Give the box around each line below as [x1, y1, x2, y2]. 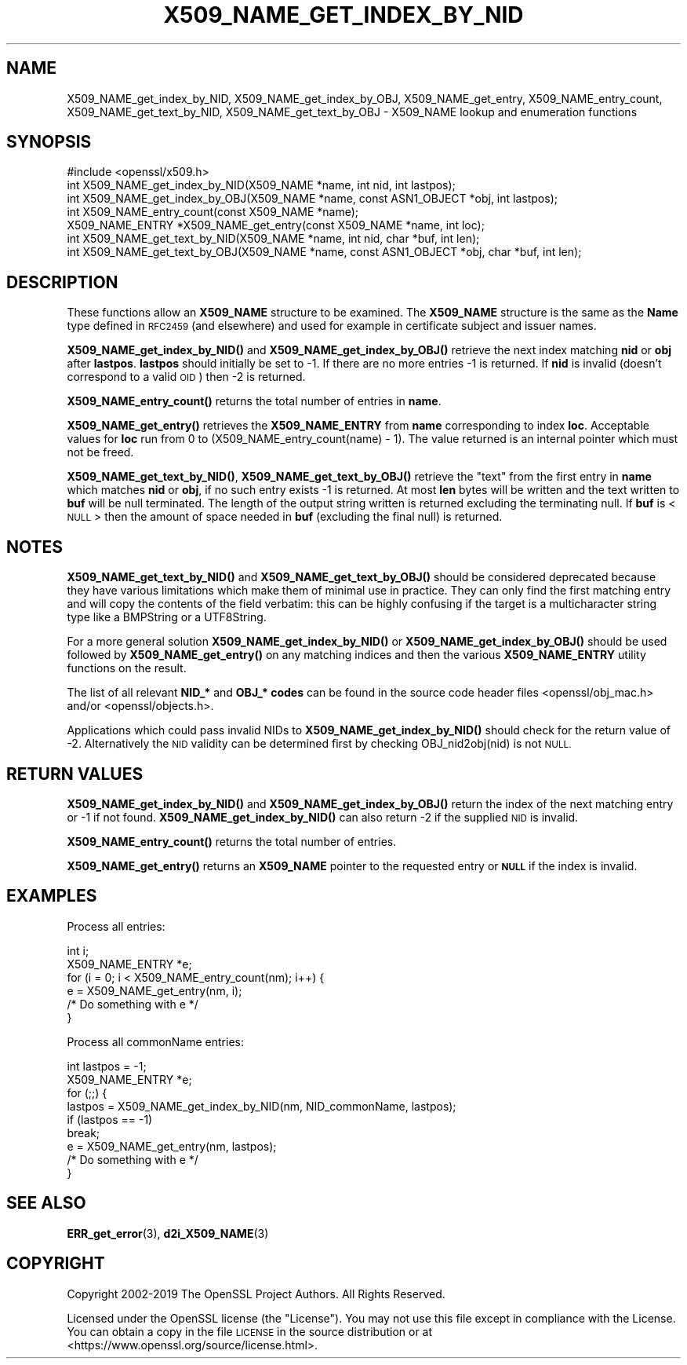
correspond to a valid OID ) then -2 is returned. [67, 370, 306, 384]
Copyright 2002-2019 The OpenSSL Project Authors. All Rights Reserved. [67, 1286, 445, 1301]
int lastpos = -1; [67, 1059, 147, 1073]
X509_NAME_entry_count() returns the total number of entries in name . [67, 394, 442, 408]
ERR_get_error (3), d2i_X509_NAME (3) [67, 1226, 269, 1240]
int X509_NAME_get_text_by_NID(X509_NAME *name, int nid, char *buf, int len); [67, 232, 480, 246]
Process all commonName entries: [67, 1034, 244, 1048]
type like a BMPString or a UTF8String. [67, 610, 267, 624]
